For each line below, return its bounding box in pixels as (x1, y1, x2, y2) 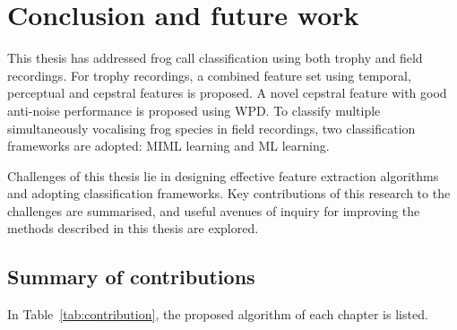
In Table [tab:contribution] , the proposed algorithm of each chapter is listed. (7, 305, 428, 324)
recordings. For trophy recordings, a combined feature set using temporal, (7, 65, 411, 84)
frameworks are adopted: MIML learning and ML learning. (7, 136, 330, 155)
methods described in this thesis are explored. (7, 219, 259, 238)
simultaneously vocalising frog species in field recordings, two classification (7, 118, 416, 137)
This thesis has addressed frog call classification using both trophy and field (7, 48, 423, 67)
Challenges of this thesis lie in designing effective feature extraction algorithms (7, 166, 439, 185)
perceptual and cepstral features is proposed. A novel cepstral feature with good (7, 83, 447, 102)
